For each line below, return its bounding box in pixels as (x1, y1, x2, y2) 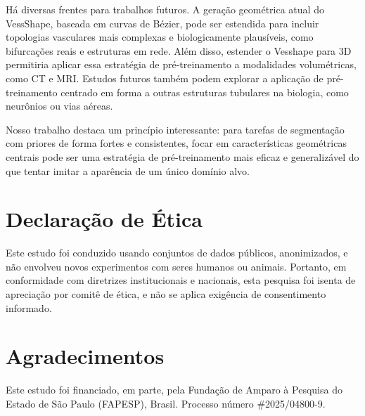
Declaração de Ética (6, 204, 203, 233)
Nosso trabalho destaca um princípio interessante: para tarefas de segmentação (6, 122, 345, 136)
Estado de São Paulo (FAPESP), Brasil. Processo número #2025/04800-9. (6, 396, 326, 410)
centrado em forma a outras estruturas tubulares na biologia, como (60, 84, 349, 99)
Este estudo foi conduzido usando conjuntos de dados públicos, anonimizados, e (6, 245, 348, 260)
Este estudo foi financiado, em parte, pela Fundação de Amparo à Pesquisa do (6, 382, 342, 397)
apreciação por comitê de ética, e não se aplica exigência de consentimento (6, 287, 326, 301)
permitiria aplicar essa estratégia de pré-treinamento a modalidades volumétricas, (6, 57, 357, 72)
